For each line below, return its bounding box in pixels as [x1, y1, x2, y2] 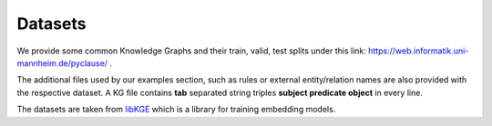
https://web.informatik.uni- [367, 45, 469, 56]
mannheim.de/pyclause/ [16, 57, 108, 68]
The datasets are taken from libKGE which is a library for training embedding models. [16, 104, 336, 115]
